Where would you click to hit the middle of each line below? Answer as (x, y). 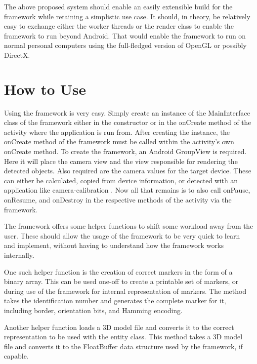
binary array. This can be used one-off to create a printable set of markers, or (121, 281)
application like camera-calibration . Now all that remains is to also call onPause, (127, 190)
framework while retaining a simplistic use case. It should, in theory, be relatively (127, 16)
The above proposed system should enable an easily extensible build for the (118, 6)
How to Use (45, 89)
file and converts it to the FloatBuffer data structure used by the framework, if (124, 346)
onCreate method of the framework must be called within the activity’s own (119, 142)
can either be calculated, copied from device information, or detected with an (121, 180)
